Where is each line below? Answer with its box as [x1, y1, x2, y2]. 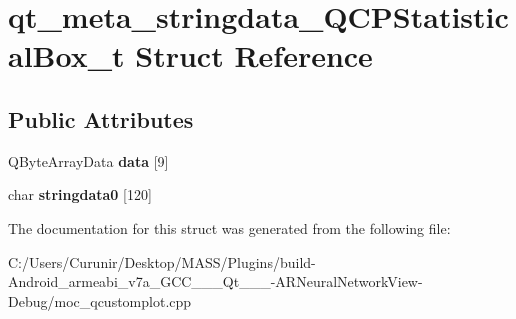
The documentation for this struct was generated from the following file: [8, 217, 451, 238]
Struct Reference [135, 35, 373, 76]
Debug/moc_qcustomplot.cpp [8, 290, 192, 311]
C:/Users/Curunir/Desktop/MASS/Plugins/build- [8, 251, 316, 272]
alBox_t [8, 35, 125, 76]
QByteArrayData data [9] [8, 150, 169, 171]
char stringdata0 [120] [8, 184, 152, 205]
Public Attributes [8, 103, 194, 134]
